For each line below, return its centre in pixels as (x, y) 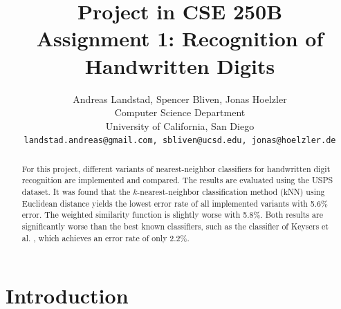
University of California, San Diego (180, 125)
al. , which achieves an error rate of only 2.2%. (105, 237)
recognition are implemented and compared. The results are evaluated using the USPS (177, 180)
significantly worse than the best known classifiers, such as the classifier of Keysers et (175, 226)
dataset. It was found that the (76, 192)
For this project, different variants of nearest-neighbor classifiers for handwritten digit (176, 168)
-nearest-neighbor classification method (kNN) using (231, 192)
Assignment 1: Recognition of (180, 38)
